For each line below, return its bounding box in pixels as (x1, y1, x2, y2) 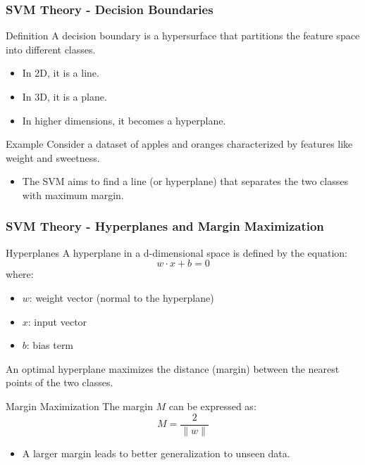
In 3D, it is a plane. (22, 89, 107, 103)
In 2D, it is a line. (22, 65, 99, 80)
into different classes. (6, 42, 96, 56)
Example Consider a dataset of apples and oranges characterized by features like (6, 136, 353, 151)
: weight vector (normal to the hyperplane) (29, 290, 214, 305)
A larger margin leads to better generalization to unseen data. (22, 445, 290, 460)
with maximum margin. (22, 187, 124, 202)
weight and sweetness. (6, 150, 100, 165)
